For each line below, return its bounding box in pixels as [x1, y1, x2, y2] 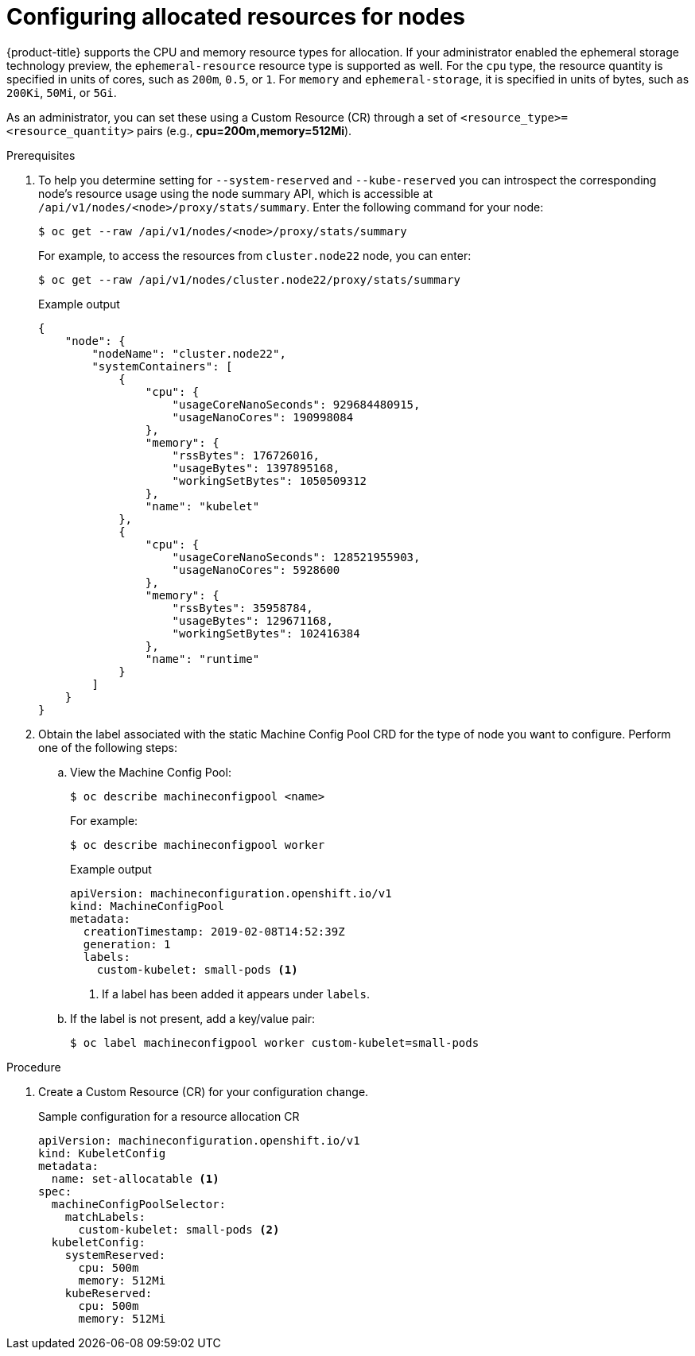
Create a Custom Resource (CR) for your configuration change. [38, 1084, 369, 1098]
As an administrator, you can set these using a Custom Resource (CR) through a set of [6, 110, 458, 124]
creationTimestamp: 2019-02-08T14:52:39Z [83, 924, 345, 938]
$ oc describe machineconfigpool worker [70, 838, 325, 851]
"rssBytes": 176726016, [172, 448, 320, 462]
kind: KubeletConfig [38, 1146, 166, 1160]
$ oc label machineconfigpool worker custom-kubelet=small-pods [70, 1036, 480, 1049]
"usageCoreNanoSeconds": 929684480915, [172, 397, 421, 411]
